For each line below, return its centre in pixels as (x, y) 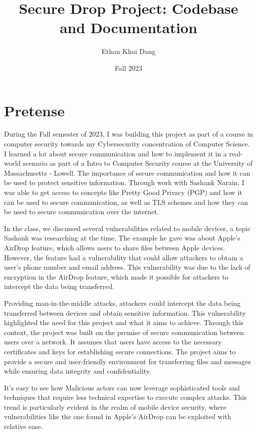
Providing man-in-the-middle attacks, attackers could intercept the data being (122, 303)
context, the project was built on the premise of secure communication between (124, 332)
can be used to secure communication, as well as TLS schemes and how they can (126, 202)
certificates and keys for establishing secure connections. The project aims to (120, 351)
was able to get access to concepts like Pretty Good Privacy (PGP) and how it (123, 192)
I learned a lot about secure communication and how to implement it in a (115, 153)
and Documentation (128, 27)
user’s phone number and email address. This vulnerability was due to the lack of (127, 267)
